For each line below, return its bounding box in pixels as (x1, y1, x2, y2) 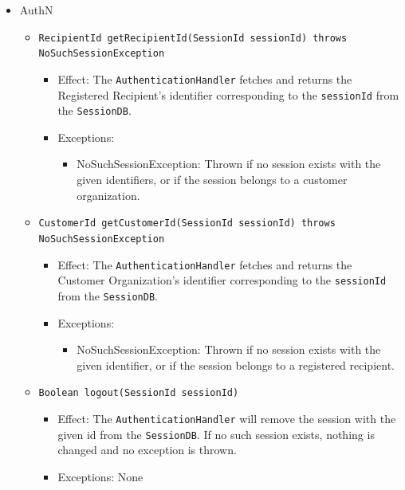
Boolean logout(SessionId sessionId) (38, 387, 239, 399)
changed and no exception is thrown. (57, 441, 237, 458)
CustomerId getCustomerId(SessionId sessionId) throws (38, 218, 336, 229)
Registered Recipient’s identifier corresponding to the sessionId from (57, 86, 399, 103)
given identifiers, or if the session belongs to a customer (77, 171, 348, 188)
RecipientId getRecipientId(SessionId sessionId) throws (38, 32, 348, 44)
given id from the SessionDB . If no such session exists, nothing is (57, 425, 375, 442)
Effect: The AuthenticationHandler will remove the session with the (57, 410, 396, 426)
